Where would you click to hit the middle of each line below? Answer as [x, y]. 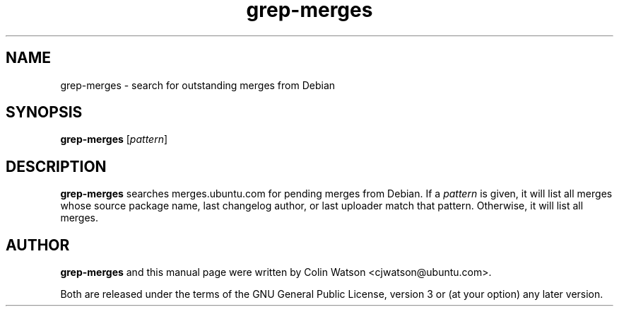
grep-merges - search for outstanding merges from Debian [198, 85]
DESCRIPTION [56, 166]
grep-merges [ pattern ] [114, 139]
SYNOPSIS [44, 112]
